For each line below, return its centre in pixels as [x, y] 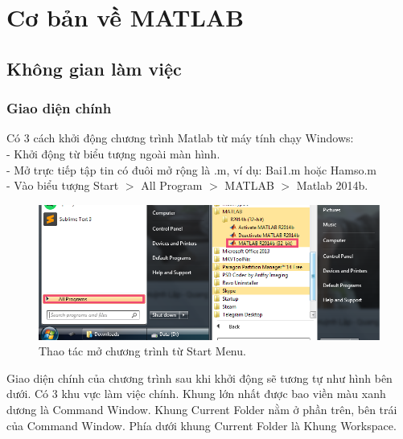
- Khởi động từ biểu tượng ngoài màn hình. [113, 153]
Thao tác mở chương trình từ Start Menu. [142, 351]
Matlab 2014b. [332, 185]
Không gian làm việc [94, 68]
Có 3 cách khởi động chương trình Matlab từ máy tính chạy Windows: [180, 138]
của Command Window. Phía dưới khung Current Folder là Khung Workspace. [201, 425]
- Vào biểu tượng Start [63, 185]
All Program [172, 185]
